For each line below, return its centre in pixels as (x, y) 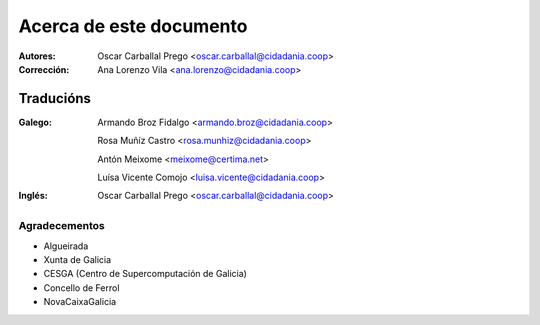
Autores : (37, 56)
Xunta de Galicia (77, 259)
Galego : (35, 122)
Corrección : (44, 69)
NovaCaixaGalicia (80, 302)
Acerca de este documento (133, 26)
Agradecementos (61, 226)
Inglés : (33, 196)
